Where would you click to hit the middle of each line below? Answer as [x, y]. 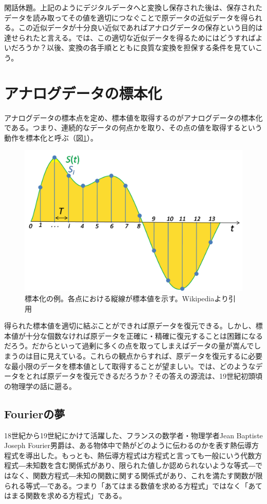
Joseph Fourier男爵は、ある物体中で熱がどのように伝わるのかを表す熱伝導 [128, 445]
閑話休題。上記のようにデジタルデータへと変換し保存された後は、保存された [133, 7]
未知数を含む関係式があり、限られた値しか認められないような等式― [140, 465]
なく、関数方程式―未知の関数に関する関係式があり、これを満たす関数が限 [137, 475]
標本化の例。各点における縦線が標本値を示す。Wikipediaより [127, 298]
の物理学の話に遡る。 [40, 386]
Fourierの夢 [35, 413]
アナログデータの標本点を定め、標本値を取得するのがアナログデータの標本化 [133, 117]
